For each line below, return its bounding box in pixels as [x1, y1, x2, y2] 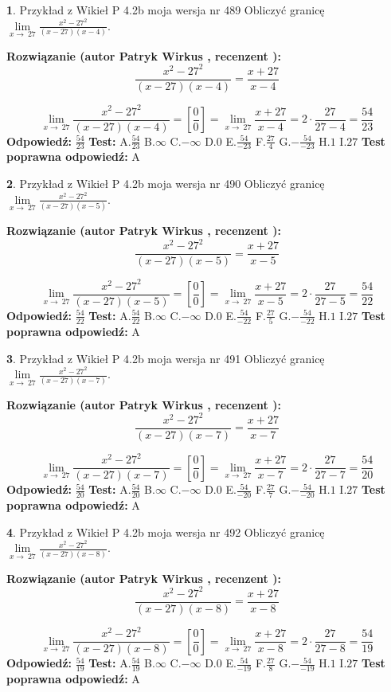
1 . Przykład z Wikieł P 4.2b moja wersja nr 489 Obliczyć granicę [6, 2, 325, 18]
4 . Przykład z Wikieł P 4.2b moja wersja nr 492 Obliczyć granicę [6, 523, 325, 540]
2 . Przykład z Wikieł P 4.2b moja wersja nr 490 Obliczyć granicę [6, 175, 325, 192]
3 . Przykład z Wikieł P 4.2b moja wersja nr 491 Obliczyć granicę [6, 350, 325, 366]
